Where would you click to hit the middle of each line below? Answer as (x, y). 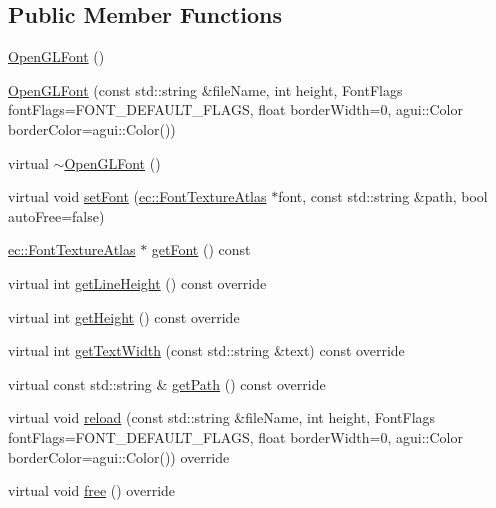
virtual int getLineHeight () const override (137, 282)
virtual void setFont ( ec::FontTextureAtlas (137, 196)
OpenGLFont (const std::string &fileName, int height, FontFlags (205, 89)
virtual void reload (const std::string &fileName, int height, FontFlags (222, 417)
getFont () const (201, 249)
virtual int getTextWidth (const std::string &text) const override (206, 350)
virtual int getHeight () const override (124, 316)
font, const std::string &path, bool (383, 196)
